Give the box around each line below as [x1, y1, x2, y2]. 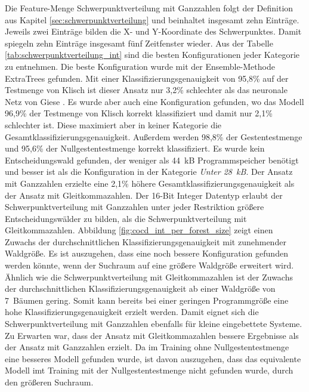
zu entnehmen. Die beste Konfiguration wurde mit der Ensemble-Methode [5, 60, 275, 72]
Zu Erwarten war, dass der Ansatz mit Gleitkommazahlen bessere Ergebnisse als [5, 329, 299, 341]
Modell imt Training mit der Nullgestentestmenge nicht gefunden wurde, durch [5, 364, 293, 376]
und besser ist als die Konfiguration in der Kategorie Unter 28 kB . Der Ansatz [5, 165, 293, 178]
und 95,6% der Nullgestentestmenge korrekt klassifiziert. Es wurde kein [5, 142, 265, 155]
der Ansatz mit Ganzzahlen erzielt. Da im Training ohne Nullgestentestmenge [5, 341, 289, 353]
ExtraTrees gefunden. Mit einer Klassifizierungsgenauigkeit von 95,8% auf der [5, 72, 289, 84]
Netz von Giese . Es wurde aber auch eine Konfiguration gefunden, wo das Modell [5, 95, 304, 107]
